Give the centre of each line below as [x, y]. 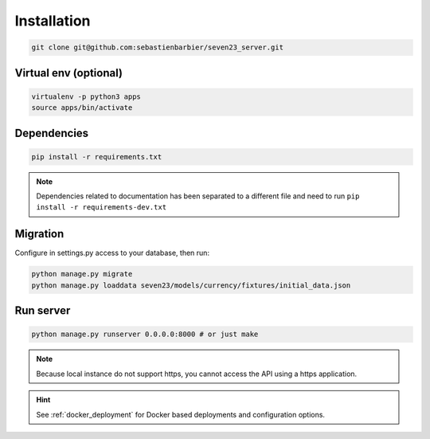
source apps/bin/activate [82, 108]
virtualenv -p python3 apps [86, 96]
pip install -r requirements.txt [97, 157]
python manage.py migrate [82, 274]
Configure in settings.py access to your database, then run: [112, 253]
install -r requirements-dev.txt [102, 208]
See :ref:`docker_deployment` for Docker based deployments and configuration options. [181, 414]
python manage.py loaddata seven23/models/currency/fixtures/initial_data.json [191, 285]
